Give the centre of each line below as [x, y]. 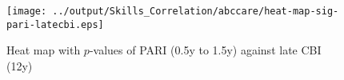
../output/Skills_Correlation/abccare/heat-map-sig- [196, 11]
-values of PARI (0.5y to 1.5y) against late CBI [205, 50]
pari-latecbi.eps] [55, 24]
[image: [27, 11]
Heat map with [44, 50]
